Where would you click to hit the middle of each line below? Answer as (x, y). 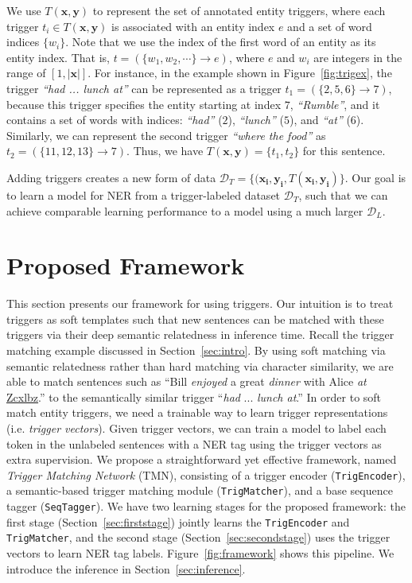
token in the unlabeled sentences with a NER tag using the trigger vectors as (194, 443)
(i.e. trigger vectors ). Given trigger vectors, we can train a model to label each (196, 428)
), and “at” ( (320, 120)
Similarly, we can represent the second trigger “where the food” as (166, 135)
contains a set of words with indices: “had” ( (115, 120)
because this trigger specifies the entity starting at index (144, 104)
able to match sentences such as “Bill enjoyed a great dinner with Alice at (187, 381)
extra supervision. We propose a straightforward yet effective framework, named (202, 459)
